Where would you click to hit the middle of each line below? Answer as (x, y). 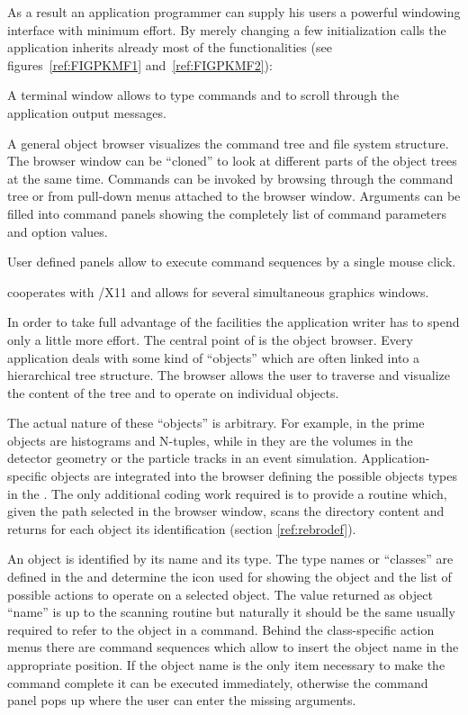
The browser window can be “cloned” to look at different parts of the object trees (232, 161)
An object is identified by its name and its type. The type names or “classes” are (230, 559)
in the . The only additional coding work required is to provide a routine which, (227, 493)
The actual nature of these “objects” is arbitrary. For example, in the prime (216, 423)
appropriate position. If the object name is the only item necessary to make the (226, 665)
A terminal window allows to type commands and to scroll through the (203, 95)
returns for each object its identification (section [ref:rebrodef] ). (182, 528)
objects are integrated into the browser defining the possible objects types (254, 476)
